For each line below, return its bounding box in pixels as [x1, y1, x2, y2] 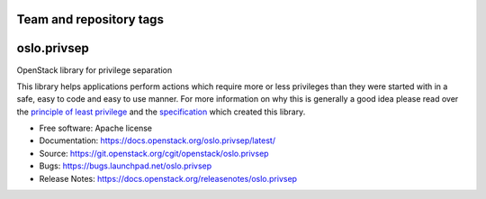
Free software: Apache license [39, 122, 153, 134]
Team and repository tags [16, 12, 164, 27]
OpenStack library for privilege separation [16, 64, 173, 76]
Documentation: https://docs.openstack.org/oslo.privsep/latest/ [39, 135, 276, 146]
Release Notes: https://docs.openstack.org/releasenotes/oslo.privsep [39, 173, 297, 184]
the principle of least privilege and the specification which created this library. [16, 106, 306, 117]
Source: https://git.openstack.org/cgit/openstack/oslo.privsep [39, 148, 269, 158]
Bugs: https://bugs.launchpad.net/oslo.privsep [39, 160, 212, 171]
